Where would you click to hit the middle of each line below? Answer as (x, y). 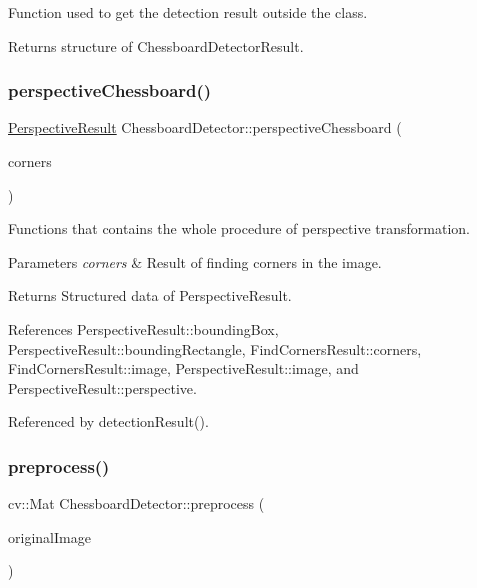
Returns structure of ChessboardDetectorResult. (156, 45)
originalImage (49, 536)
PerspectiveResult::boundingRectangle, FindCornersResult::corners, (215, 348)
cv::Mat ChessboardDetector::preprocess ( (136, 503)
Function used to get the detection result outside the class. (188, 12)
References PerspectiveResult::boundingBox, (143, 328)
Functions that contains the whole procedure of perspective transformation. (239, 228)
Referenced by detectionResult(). (108, 421)
